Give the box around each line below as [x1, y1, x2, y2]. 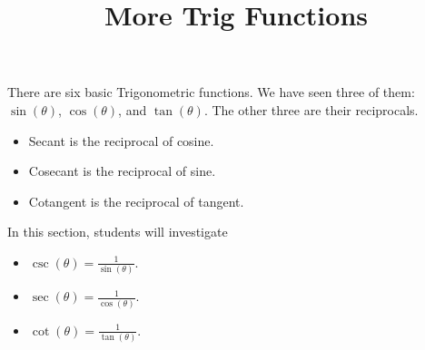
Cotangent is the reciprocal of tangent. [28, 191, 244, 210]
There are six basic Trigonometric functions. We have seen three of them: [7, 83, 415, 102]
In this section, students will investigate [7, 222, 228, 241]
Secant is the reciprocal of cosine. [28, 131, 214, 150]
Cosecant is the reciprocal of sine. [28, 161, 216, 180]
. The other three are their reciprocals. [203, 100, 419, 119]
